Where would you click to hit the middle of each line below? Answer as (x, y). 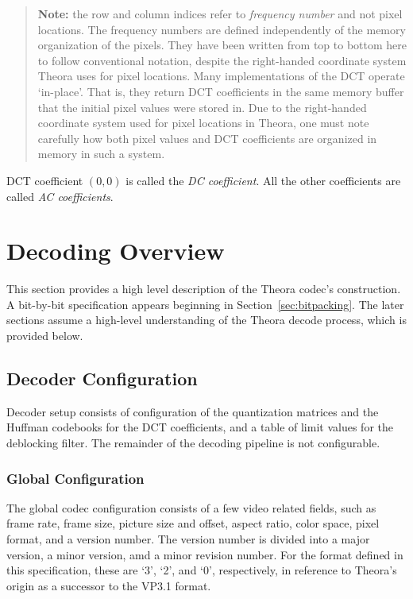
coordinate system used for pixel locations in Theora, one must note (203, 123)
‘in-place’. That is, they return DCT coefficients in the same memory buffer (221, 91)
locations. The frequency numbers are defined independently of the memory (222, 29)
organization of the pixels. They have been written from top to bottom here (222, 45)
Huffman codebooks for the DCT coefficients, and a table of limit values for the (200, 427)
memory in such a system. (101, 154)
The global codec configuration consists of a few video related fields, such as (191, 507)
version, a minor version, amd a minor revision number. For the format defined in (205, 554)
